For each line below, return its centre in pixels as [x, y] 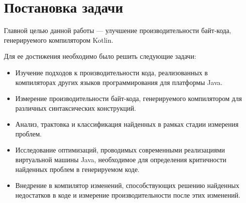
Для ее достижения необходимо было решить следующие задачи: [100, 56]
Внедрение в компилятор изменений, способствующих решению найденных [127, 185]
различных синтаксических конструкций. [76, 108]
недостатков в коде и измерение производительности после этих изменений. [128, 195]
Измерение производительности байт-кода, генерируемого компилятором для [129, 98]
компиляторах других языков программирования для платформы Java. [119, 82]
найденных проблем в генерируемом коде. [77, 169]
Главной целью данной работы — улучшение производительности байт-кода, [118, 30]
